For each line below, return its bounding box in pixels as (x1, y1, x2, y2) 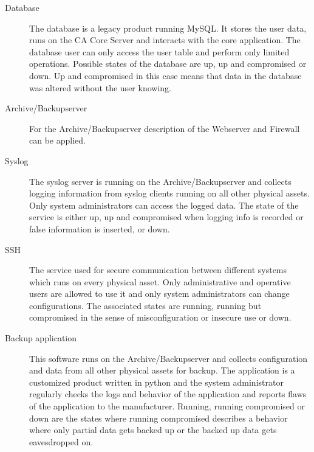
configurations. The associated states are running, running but (29, 299, 262, 311)
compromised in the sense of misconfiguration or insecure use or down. (29, 311, 292, 324)
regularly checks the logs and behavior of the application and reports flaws (29, 388, 307, 400)
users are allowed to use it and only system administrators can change (29, 287, 290, 300)
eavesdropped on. (29, 435, 94, 448)
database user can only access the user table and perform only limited (29, 45, 290, 58)
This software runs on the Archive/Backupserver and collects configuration (29, 352, 308, 364)
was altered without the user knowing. (29, 81, 171, 94)
